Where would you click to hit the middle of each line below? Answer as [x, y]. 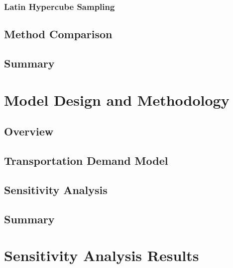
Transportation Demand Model [86, 160]
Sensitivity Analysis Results [102, 255]
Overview [29, 131]
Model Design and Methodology [117, 100]
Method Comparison [58, 34]
